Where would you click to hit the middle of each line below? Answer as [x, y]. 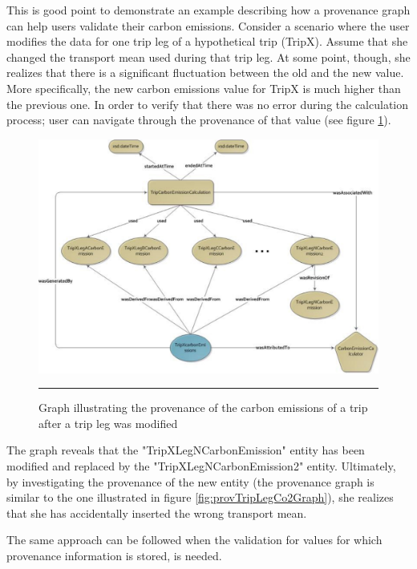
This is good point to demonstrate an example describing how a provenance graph [208, 10]
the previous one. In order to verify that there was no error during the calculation [208, 104]
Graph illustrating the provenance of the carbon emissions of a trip [203, 408]
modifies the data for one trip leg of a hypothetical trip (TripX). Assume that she [207, 41]
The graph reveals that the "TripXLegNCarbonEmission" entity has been [186, 450]
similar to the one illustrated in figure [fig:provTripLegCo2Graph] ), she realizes [200, 497]
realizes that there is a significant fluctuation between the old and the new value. [205, 73]
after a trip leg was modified [108, 423]
